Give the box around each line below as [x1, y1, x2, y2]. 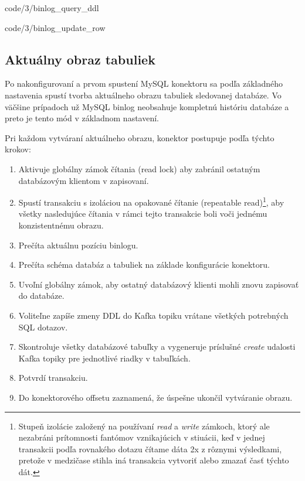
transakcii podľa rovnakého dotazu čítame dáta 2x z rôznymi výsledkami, [18, 442, 282, 455]
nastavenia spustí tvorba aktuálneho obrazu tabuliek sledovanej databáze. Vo [5, 88, 282, 101]
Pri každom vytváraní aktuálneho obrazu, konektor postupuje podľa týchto [5, 131, 274, 144]
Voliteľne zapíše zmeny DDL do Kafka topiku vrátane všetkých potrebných [18, 309, 289, 321]
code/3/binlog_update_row [5, 21, 106, 33]
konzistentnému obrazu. [18, 219, 104, 231]
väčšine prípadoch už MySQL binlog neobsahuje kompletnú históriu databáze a [5, 100, 289, 112]
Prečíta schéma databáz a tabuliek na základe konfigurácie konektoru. [18, 258, 270, 271]
